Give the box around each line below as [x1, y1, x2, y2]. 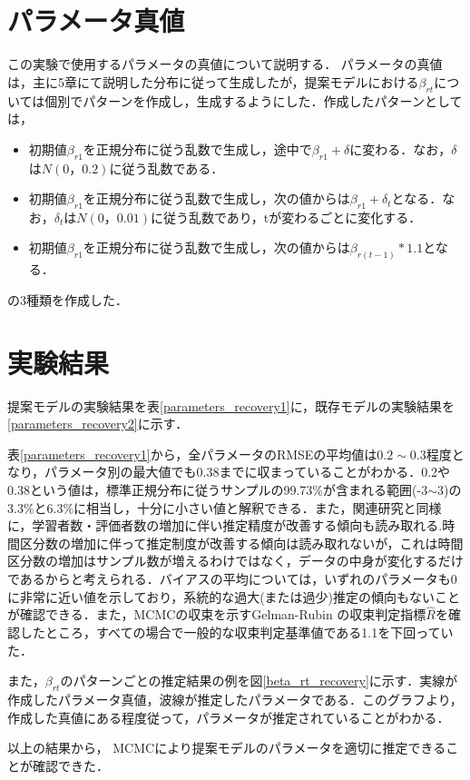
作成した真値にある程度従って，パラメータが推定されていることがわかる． [7, 707, 450, 726]
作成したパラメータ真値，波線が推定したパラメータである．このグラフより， [7, 689, 463, 708]
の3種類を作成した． [7, 290, 128, 309]
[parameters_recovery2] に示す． [7, 414, 189, 433]
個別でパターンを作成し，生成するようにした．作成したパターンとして [44, 91, 463, 110]
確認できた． [32, 755, 109, 775]
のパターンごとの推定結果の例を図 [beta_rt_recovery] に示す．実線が [60, 671, 458, 690]
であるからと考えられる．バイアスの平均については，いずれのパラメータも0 [7, 569, 457, 587]
